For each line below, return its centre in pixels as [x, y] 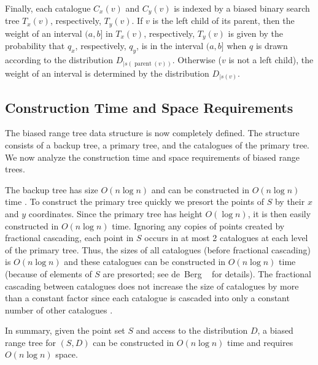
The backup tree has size [52, 189]
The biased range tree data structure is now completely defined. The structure [152, 133]
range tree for [30, 342]
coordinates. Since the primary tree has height [115, 213]
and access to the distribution [192, 330]
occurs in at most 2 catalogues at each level [226, 238]
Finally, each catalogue [48, 8]
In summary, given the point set [65, 330]
